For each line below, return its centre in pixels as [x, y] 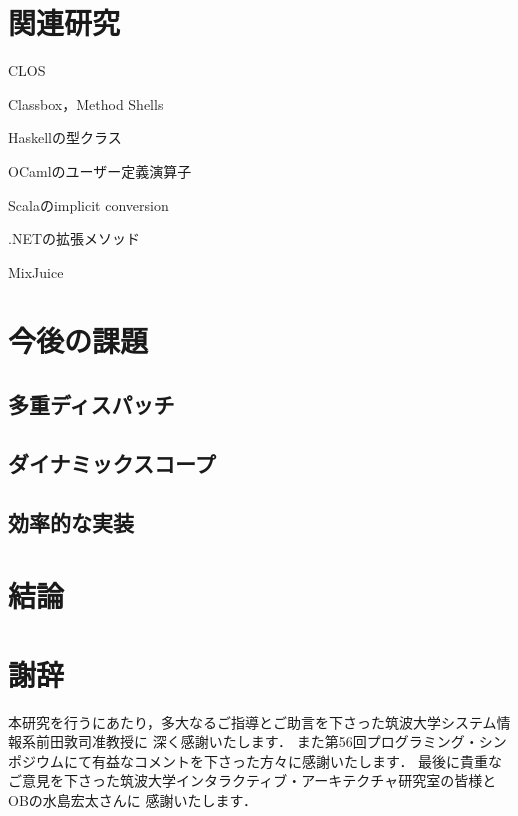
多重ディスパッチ [91, 404]
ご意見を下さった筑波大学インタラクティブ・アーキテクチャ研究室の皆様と [252, 780]
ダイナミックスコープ [112, 462]
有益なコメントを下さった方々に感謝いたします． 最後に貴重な [297, 760]
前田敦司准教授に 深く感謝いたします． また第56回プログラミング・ [257, 741]
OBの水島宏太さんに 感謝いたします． [132, 799]
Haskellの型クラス [65, 137]
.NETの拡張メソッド [74, 238]
